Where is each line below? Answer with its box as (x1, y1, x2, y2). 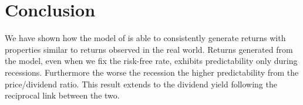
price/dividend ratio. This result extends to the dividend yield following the (5, 77, 277, 90)
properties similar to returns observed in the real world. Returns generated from (5, 43, 293, 55)
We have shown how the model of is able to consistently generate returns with (5, 32, 286, 44)
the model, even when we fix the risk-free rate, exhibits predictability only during (5, 55, 298, 67)
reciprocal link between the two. (5, 89, 120, 101)
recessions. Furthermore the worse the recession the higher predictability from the (5, 66, 299, 78)
